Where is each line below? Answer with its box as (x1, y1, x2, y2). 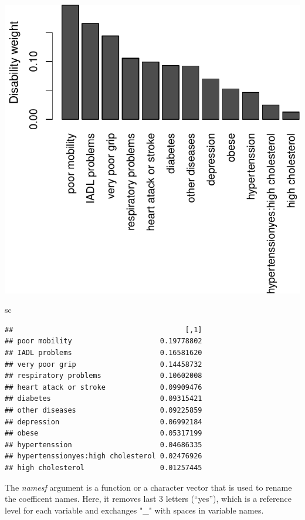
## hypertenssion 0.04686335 (5, 440, 202, 449)
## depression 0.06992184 (5, 417, 202, 426)
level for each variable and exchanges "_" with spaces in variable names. (5, 504, 264, 516)
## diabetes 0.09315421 (5, 394, 202, 403)
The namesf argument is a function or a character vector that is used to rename (5, 481, 292, 493)
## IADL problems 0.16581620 (5, 348, 202, 357)
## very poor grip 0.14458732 (5, 360, 202, 369)
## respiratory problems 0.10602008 (5, 372, 202, 380)
